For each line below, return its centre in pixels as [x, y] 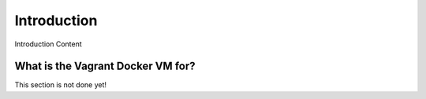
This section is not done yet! [60, 85]
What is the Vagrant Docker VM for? [105, 66]
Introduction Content [48, 44]
